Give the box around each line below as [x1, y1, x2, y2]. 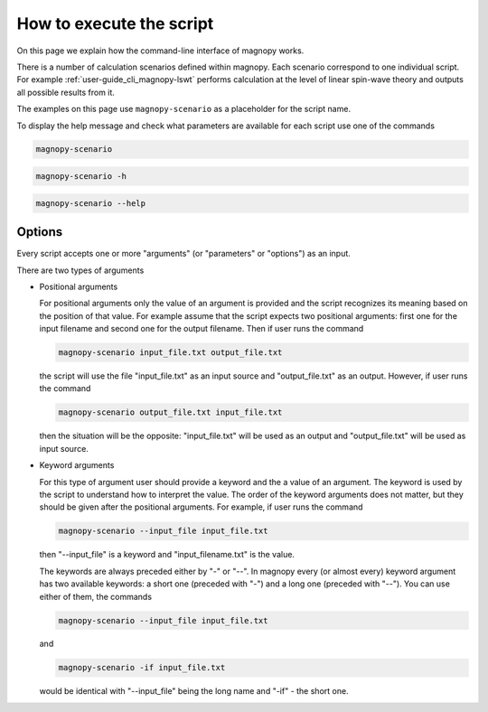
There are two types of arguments [16, 265, 145, 276]
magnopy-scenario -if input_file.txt [58, 662, 226, 673]
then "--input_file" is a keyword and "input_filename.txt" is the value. [39, 549, 296, 560]
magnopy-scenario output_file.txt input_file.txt [58, 408, 283, 417]
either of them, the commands [39, 591, 153, 602]
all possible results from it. [16, 87, 115, 98]
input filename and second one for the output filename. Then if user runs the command [39, 323, 364, 334]
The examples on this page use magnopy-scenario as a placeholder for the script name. [16, 104, 352, 115]
